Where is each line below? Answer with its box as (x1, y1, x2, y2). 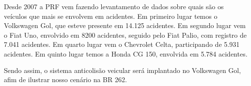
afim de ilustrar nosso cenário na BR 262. (4, 74, 127, 85)
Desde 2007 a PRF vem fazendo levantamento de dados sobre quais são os (4, 1, 224, 11)
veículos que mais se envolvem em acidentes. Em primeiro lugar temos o (4, 11, 218, 21)
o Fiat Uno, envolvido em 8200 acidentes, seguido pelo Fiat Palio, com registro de (4, 29, 247, 40)
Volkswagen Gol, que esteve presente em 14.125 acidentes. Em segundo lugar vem (4, 20, 246, 30)
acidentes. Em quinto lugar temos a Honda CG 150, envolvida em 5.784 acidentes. (4, 48, 248, 58)
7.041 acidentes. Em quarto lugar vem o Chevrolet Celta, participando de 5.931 (4, 39, 240, 49)
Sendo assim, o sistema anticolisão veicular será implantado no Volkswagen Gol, (4, 65, 241, 75)
